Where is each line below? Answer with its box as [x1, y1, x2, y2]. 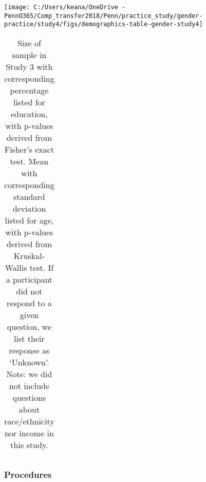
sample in [12, 48, 47, 61]
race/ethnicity [4, 415, 54, 427]
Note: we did [6, 367, 52, 380]
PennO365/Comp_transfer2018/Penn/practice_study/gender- [4, 12, 203, 20]
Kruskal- [13, 249, 45, 262]
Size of [17, 36, 41, 49]
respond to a [7, 296, 52, 309]
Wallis [5, 261, 27, 273]
